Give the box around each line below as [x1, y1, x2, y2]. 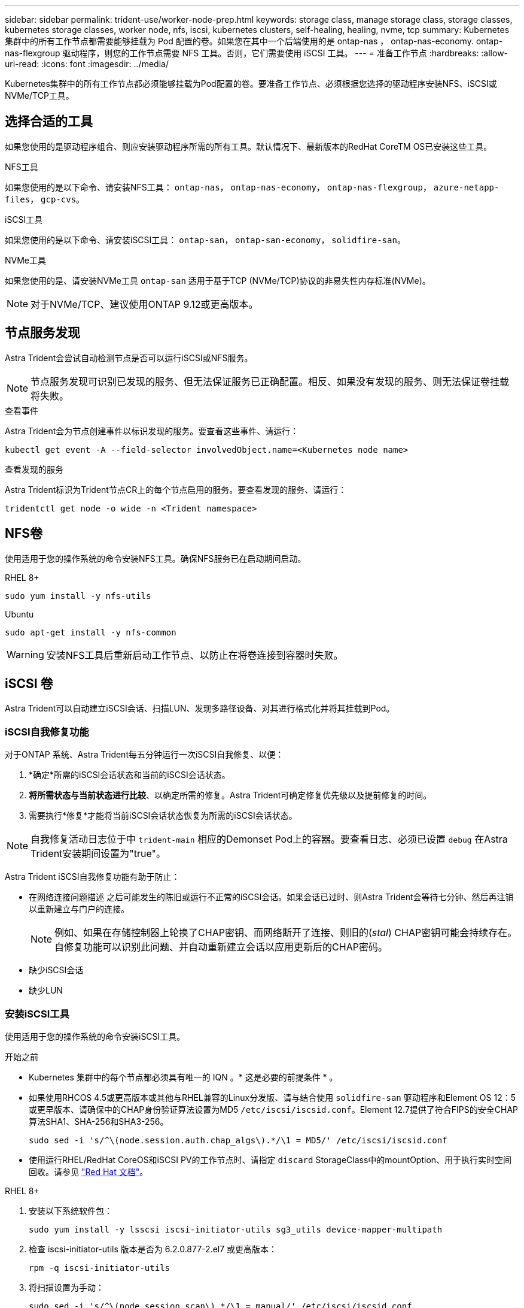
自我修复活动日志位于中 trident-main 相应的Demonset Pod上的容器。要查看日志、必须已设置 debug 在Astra [31, 833, 508, 846]
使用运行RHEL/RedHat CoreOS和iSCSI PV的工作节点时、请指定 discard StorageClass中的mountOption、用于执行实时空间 [29, 1154, 512, 1165]
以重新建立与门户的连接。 [29, 904, 129, 915]
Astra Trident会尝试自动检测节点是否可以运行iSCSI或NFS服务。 [5, 352, 253, 363]
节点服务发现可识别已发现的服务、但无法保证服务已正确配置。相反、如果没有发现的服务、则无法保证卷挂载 [31, 375, 510, 387]
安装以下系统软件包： [29, 1205, 112, 1216]
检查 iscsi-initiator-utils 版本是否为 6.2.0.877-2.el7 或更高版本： [29, 1243, 278, 1254]
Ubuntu [5, 608, 34, 619]
